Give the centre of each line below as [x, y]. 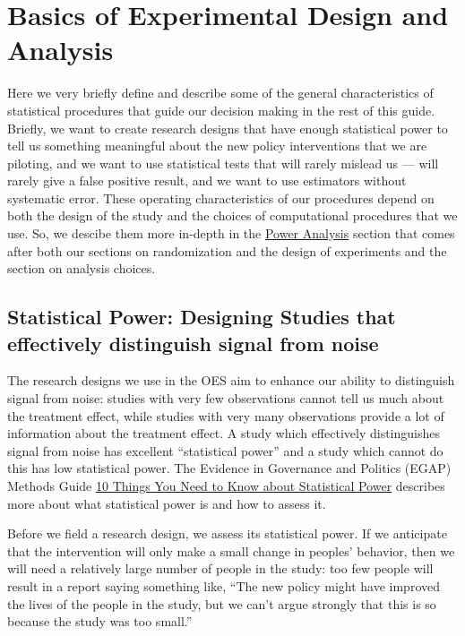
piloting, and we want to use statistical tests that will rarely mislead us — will [223, 163]
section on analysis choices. [82, 268]
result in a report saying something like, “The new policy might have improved [224, 585]
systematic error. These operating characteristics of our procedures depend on [221, 198]
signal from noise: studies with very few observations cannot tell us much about [226, 398]
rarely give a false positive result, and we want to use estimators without [207, 180]
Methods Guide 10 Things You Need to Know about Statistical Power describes [226, 486]
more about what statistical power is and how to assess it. [167, 503]
